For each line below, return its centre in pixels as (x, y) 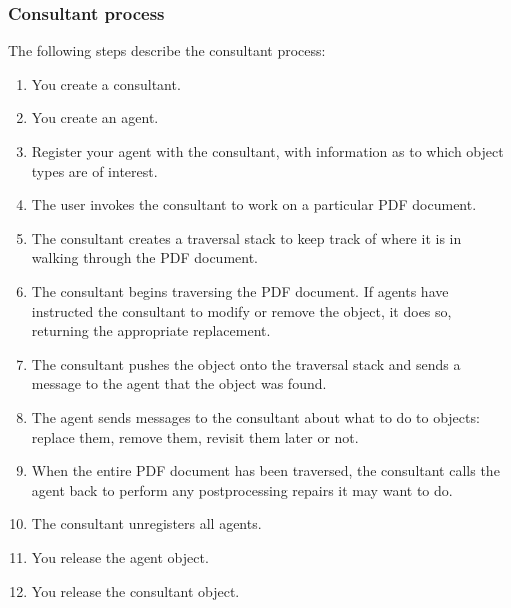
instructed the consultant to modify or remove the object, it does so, (241, 310)
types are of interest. (94, 170)
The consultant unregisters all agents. (146, 523)
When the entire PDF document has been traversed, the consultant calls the (265, 470)
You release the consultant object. (135, 590)
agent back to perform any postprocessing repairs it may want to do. (242, 489)
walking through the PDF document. (145, 257)
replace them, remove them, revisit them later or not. (195, 436)
